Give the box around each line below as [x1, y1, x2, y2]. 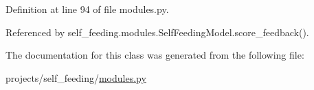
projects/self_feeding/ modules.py [5, 70, 146, 85]
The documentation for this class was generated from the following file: [5, 48, 304, 62]
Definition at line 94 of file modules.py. [5, 2, 169, 16]
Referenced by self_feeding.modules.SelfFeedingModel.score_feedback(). [5, 25, 309, 39]
